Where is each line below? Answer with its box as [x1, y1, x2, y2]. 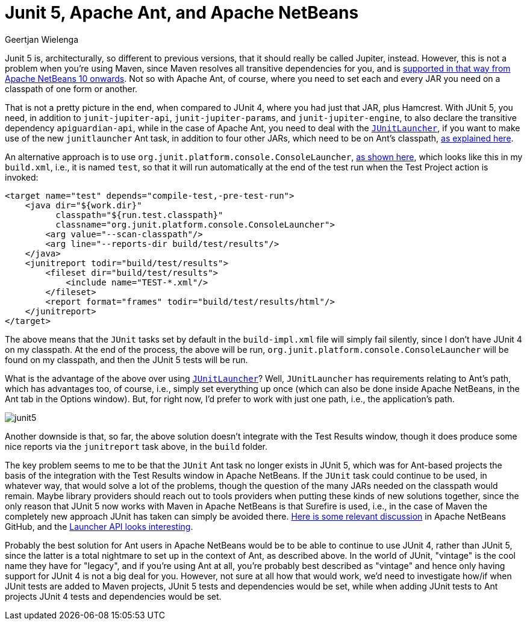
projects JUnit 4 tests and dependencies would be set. [5, 591, 222, 602]
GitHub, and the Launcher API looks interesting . [5, 521, 193, 532]
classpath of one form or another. [5, 83, 138, 94]
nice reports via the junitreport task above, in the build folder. [5, 441, 268, 452]
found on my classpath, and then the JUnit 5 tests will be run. [5, 354, 248, 365]
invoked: [5, 172, 39, 182]
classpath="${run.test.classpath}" [55, 210, 223, 220]
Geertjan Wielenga [5, 34, 79, 45]
